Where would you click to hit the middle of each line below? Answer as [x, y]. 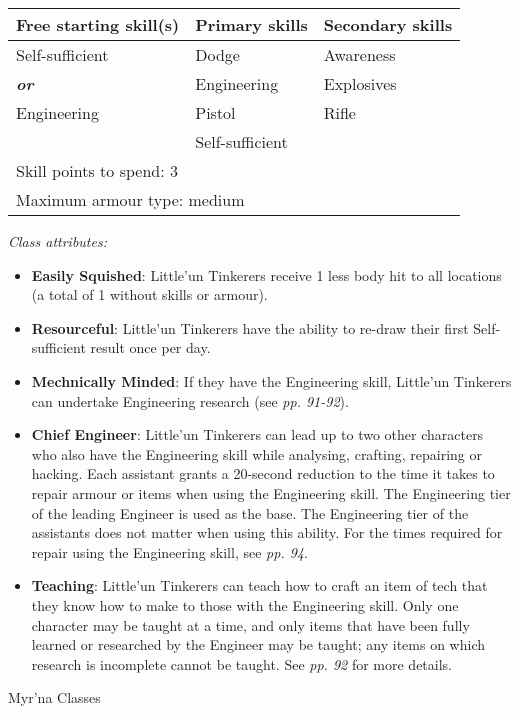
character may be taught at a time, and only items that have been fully [250, 624]
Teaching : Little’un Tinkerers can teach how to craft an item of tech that [259, 585]
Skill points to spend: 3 [97, 170]
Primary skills [251, 24]
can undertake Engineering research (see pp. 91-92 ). [190, 400]
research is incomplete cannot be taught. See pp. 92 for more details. [241, 663]
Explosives [360, 83]
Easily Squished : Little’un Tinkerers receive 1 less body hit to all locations [266, 274]
